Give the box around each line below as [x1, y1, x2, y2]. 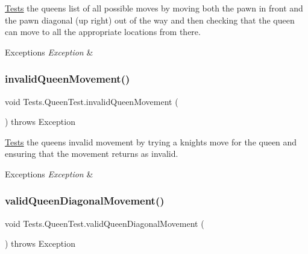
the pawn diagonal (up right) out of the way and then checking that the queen [5, 13, 295, 26]
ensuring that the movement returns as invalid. [5, 147, 178, 160]
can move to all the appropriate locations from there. [5, 25, 201, 38]
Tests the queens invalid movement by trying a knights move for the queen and [5, 135, 297, 148]
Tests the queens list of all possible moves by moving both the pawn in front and [5, 2, 303, 14]
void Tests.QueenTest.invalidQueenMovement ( [5, 95, 178, 107]
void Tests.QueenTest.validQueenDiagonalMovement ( [5, 217, 204, 229]
